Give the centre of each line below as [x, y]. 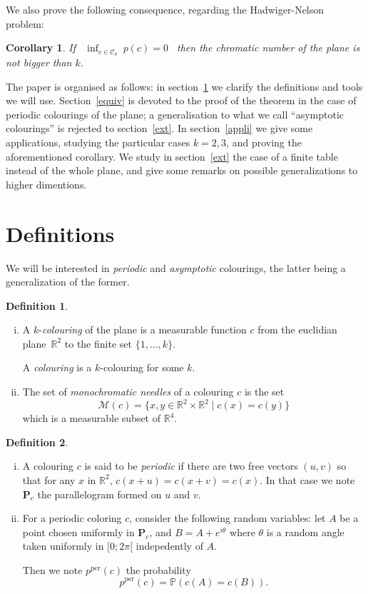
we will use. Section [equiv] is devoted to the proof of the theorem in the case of [181, 100]
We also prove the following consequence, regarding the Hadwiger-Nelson [165, 9]
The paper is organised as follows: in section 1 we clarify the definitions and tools [184, 86]
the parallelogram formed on [99, 494]
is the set [264, 392]
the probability [158, 569]
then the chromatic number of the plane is [269, 47]
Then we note [52, 569]
